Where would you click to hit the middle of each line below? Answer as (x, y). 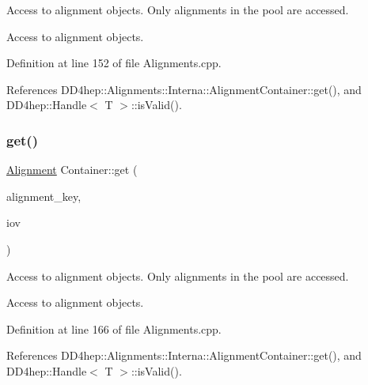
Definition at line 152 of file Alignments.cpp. (114, 63)
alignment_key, (44, 196)
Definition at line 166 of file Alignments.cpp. (114, 328)
